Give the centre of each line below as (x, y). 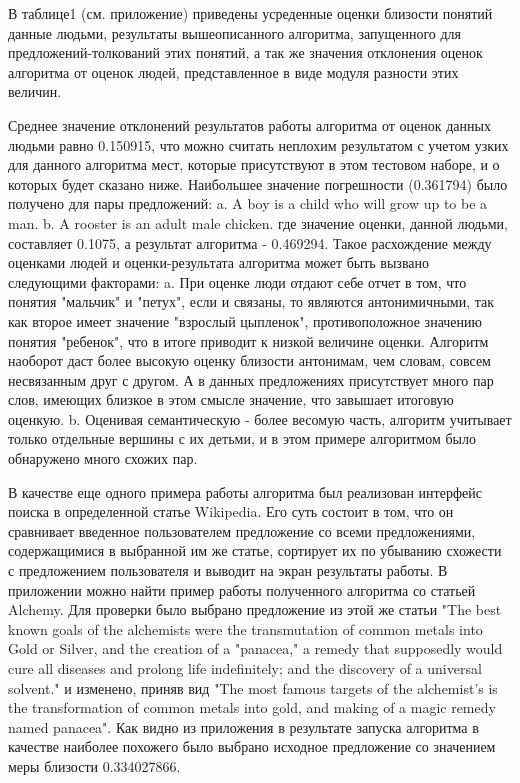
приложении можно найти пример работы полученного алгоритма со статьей (242, 589)
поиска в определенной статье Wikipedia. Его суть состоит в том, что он (231, 511)
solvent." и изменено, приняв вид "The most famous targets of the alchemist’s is (253, 687)
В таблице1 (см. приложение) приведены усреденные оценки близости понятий (250, 13)
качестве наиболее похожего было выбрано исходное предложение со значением (252, 746)
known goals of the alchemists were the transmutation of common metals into (245, 628)
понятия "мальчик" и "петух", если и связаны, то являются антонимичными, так (251, 301)
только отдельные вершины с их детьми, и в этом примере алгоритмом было (242, 438)
